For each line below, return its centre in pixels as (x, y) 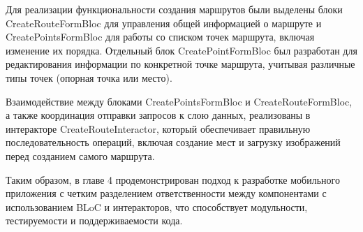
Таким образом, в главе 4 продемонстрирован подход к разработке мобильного (173, 179)
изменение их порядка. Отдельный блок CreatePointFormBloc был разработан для (181, 50)
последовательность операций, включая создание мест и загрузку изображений (173, 142)
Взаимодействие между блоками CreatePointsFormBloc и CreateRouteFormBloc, (179, 101)
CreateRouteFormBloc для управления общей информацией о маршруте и (164, 23)
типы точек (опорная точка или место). (89, 77)
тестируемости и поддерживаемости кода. (94, 220)
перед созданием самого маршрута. (80, 155)
